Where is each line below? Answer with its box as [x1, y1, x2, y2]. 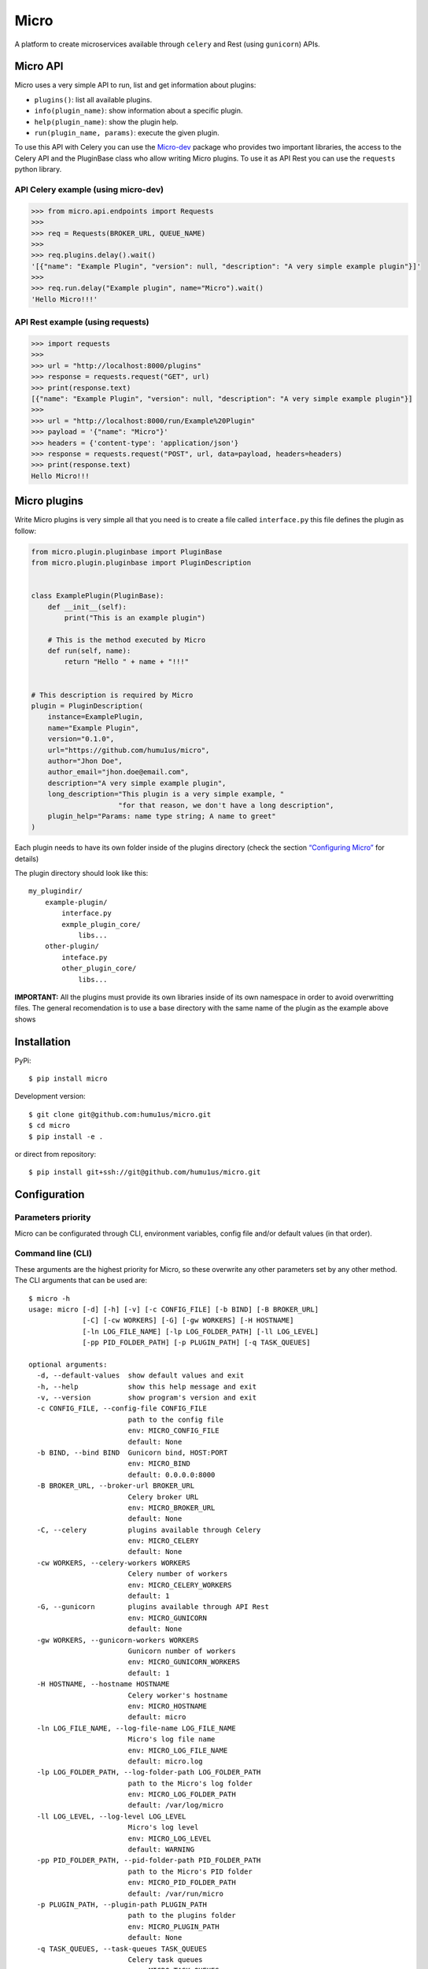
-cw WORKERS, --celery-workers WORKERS [36, 1558, 190, 1567]
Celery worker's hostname [127, 1690, 228, 1700]
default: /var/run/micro [127, 1889, 224, 1898]
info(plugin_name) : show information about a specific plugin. [34, 106, 243, 116]
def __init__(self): [47, 603, 127, 611]
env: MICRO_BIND [127, 1459, 190, 1468]
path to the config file [127, 1415, 224, 1424]
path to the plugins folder [127, 1911, 236, 1920]
